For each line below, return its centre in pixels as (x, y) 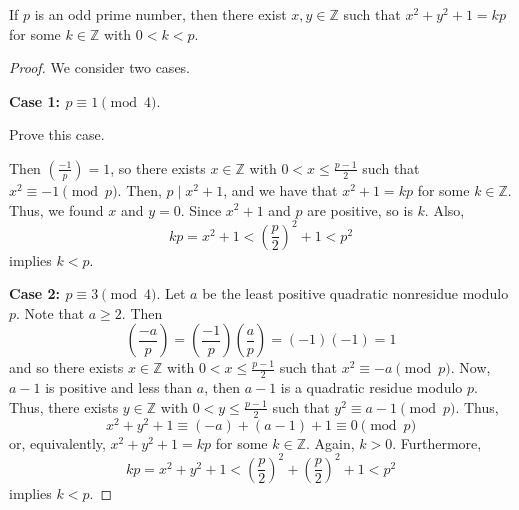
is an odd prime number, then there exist (160, 14)
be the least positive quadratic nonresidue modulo (355, 293)
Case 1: (35, 100)
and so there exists (66, 367)
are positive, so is (360, 209)
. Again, (330, 442)
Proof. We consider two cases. (100, 67)
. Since (201, 209)
